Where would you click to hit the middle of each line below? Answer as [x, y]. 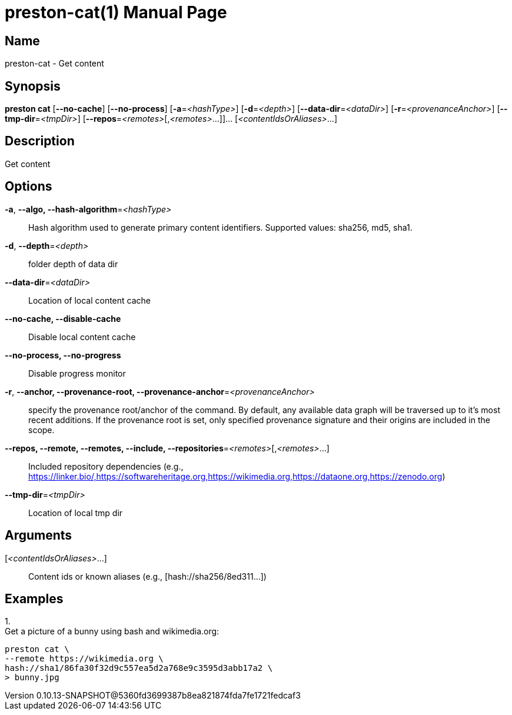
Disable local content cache [82, 337]
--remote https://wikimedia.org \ [84, 659]
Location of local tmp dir [76, 513]
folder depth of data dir [73, 264]
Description [40, 141]
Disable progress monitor [77, 373]
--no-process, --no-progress [63, 355]
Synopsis [33, 86]
